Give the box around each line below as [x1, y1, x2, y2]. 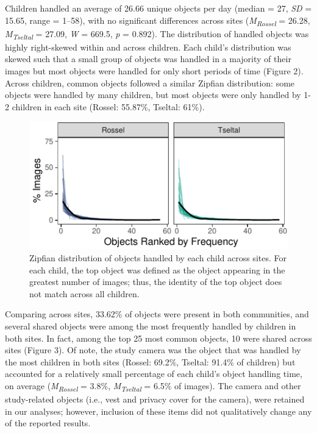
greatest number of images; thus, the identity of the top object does [29, 275, 282, 288]
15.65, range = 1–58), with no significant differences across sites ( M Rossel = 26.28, [5, 13, 310, 28]
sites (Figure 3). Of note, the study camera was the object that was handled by [5, 343, 301, 356]
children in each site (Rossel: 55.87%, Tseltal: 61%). [12, 100, 205, 113]
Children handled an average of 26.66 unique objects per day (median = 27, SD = [5, 2, 312, 14]
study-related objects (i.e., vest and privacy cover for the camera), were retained [5, 393, 305, 406]
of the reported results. [5, 417, 91, 429]
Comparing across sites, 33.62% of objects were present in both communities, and [5, 308, 309, 320]
